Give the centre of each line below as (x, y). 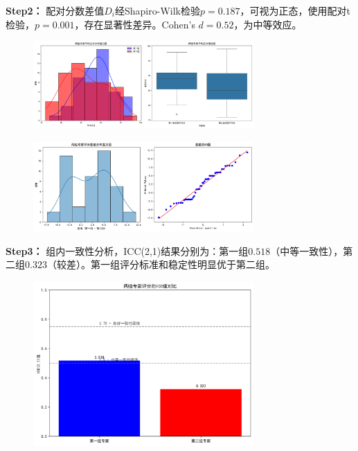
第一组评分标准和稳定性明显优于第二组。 (182, 264)
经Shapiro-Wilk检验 (158, 10)
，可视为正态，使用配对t (295, 10)
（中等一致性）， (307, 250)
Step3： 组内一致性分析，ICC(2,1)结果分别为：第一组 (127, 250)
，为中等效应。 (268, 24)
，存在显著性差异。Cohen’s (135, 24)
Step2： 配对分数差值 (55, 10)
